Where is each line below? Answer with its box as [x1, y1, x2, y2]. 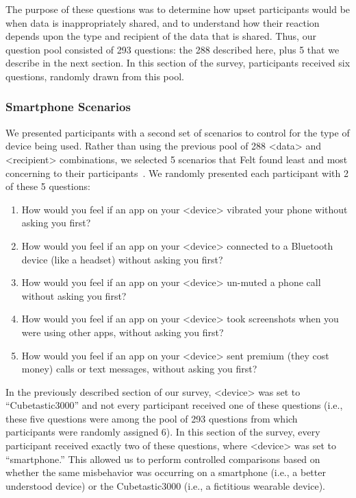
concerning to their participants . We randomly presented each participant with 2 [5, 165, 348, 180]
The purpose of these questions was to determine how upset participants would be [5, 2, 351, 16]
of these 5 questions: [5, 179, 90, 193]
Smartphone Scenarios [5, 98, 131, 115]
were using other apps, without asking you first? [21, 324, 224, 339]
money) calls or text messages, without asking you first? [21, 361, 257, 376]
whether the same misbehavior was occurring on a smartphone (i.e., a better [5, 465, 326, 479]
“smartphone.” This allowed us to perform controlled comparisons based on [5, 451, 320, 466]
